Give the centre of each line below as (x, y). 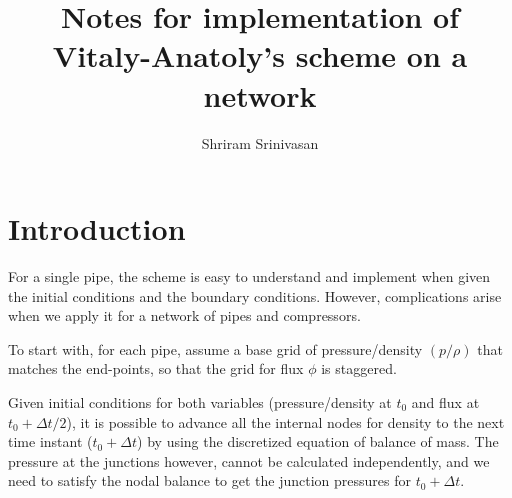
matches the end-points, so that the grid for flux (156, 368)
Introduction (97, 228)
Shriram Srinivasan (260, 142)
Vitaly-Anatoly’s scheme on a (260, 55)
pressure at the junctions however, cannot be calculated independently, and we (249, 460)
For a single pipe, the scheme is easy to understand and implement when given (249, 276)
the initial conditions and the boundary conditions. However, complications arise (255, 295)
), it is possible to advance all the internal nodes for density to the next (285, 421)
